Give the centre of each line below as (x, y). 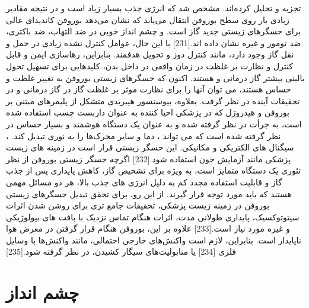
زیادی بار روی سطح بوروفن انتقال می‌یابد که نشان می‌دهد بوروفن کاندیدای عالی (148, 19)
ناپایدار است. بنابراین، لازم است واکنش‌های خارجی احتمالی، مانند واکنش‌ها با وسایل (154, 240)
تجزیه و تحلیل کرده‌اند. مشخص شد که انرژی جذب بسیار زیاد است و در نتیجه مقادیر (154, 8)
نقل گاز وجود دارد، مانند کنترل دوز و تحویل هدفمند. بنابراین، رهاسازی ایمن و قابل (150, 54)
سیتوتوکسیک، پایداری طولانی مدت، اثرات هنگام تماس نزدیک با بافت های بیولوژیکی (153, 216)
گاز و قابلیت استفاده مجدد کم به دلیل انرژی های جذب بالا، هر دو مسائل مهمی (144, 182)
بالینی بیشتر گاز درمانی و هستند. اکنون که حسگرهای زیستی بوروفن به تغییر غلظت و (155, 77)
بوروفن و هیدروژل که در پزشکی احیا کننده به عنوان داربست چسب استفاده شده (148, 112)
